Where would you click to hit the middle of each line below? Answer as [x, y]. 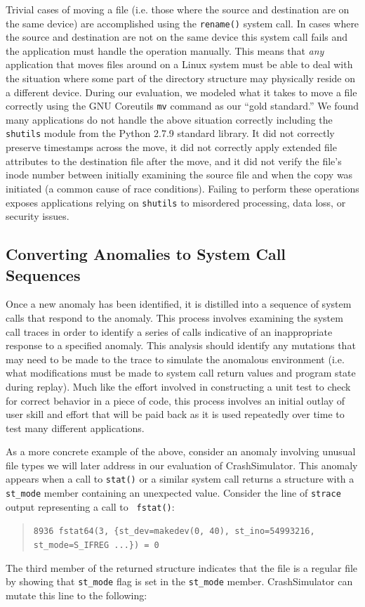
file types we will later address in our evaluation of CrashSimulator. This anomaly [182, 465]
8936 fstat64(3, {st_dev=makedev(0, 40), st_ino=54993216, [174, 531]
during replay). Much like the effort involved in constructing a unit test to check [178, 386]
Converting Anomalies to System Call [146, 254]
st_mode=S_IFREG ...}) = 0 [96, 546]
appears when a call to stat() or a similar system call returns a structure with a [180, 479]
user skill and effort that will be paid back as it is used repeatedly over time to [175, 414]
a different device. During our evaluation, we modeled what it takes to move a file [181, 92]
